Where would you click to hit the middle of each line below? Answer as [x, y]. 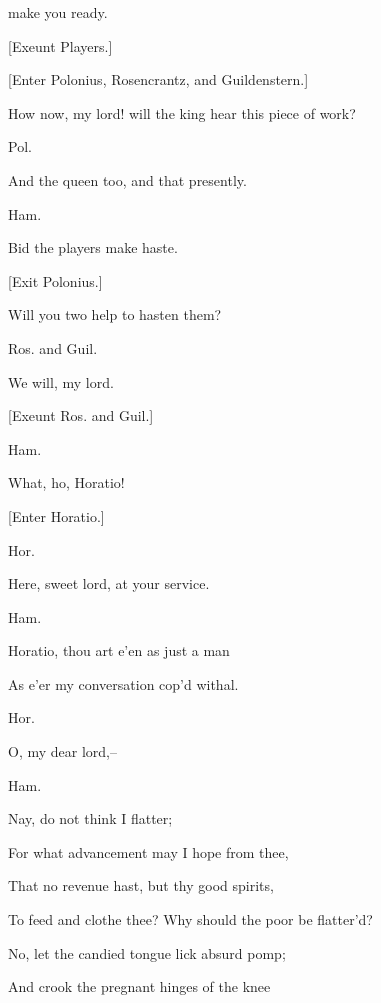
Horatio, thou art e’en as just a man [119, 650]
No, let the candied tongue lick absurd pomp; [147, 952]
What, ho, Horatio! [66, 482]
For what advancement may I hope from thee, [148, 851]
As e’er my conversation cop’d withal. [123, 683]
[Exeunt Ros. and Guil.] [81, 415]
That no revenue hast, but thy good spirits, [141, 885]
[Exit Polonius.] [55, 280]
